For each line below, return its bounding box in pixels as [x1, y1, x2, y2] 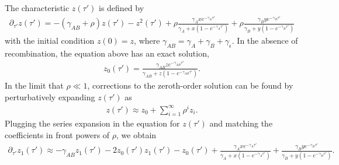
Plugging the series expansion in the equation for [5, 117, 180, 129]
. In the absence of [231, 34, 298, 46]
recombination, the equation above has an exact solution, [5, 47, 209, 59]
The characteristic [5, 2, 70, 13]
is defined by [98, 2, 144, 13]
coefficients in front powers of [5, 128, 110, 141]
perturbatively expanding [5, 90, 95, 103]
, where [134, 34, 160, 46]
